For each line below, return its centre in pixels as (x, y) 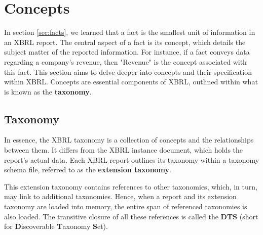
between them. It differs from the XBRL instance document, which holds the (124, 150)
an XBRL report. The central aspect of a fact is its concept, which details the (125, 42)
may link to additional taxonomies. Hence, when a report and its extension (120, 196)
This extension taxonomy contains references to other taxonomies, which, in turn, (131, 186)
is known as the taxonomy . (48, 91)
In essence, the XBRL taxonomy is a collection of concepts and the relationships (129, 140)
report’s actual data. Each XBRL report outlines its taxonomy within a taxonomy (132, 159)
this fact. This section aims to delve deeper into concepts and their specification (128, 72)
